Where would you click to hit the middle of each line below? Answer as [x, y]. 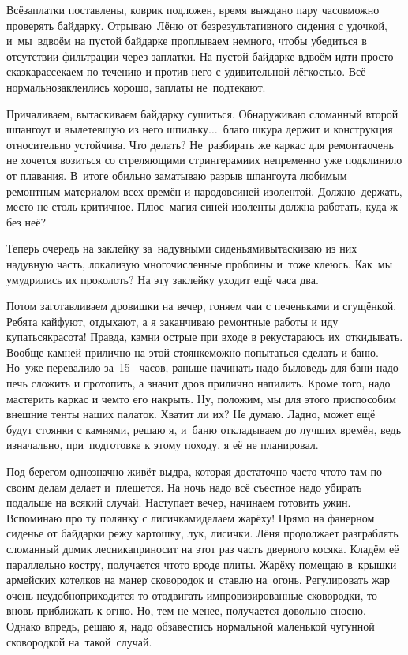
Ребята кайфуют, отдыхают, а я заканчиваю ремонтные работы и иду [172, 321]
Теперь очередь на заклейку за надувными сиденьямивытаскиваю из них [182, 248]
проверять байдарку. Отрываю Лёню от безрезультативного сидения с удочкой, [197, 25]
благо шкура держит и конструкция [308, 129]
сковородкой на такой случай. [79, 641]
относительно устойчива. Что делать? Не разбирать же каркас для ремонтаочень [200, 144]
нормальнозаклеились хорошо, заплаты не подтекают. [136, 86]
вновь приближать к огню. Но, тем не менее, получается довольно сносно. [186, 610]
